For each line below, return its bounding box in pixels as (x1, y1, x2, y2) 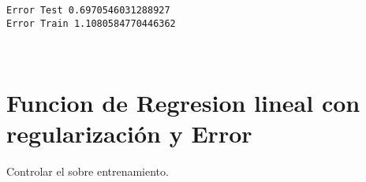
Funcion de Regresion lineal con (6, 87, 360, 119)
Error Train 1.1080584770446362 (6, 17, 176, 29)
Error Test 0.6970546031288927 (6, 5, 170, 16)
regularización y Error (6, 117, 252, 150)
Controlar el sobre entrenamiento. (6, 163, 169, 180)
